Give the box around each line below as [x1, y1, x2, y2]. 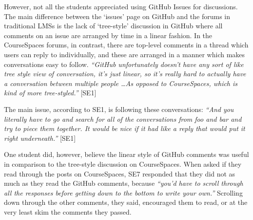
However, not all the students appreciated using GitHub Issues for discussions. [4, 1, 238, 11]
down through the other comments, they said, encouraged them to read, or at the [4, 197, 248, 207]
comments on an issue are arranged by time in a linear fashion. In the [4, 30, 213, 40]
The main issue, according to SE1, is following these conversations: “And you [4, 104, 234, 114]
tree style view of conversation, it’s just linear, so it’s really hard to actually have [4, 68, 246, 79]
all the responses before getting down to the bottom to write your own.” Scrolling [4, 187, 243, 198]
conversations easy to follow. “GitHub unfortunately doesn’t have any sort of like [4, 59, 244, 69]
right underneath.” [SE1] [4, 132, 76, 143]
